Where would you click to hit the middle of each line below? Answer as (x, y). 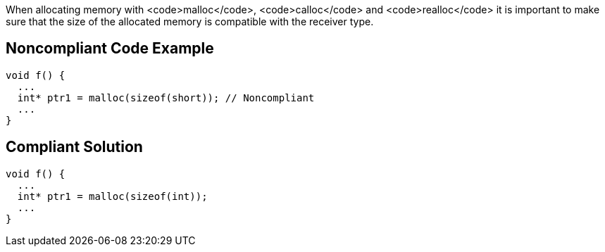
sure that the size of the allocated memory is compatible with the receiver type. (190, 21)
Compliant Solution (74, 147)
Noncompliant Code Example (110, 49)
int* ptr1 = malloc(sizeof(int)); (112, 196)
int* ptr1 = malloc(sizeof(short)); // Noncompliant (166, 97)
